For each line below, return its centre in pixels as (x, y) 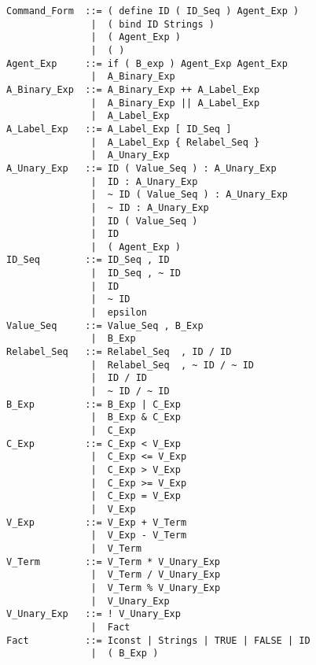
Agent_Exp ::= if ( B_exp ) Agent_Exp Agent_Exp (147, 63)
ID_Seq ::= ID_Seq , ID (88, 260)
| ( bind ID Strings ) (152, 24)
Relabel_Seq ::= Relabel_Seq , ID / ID (119, 352)
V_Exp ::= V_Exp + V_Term (97, 522)
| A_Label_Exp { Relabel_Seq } (175, 142)
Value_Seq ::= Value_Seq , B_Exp (105, 325)
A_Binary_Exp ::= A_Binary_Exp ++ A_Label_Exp (133, 89)
